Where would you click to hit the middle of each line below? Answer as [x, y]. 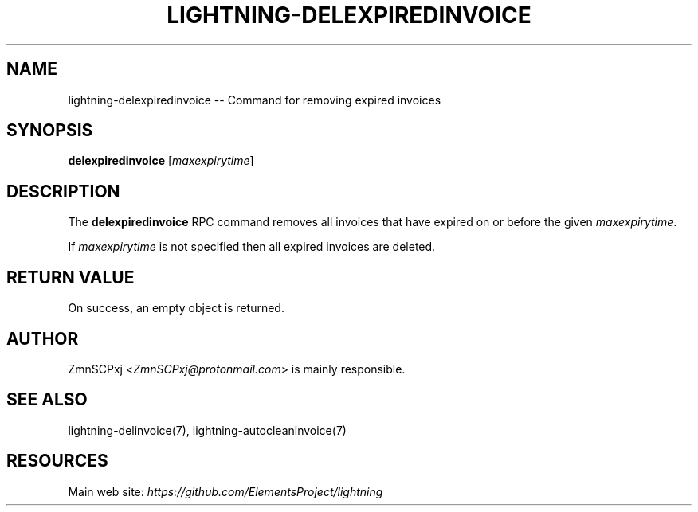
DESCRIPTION [63, 191]
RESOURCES [57, 461]
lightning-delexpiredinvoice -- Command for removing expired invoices [255, 100]
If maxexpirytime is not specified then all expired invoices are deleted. [252, 247]
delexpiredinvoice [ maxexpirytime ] [161, 161]
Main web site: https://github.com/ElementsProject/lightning [225, 491]
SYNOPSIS [50, 131]
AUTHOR [43, 338]
